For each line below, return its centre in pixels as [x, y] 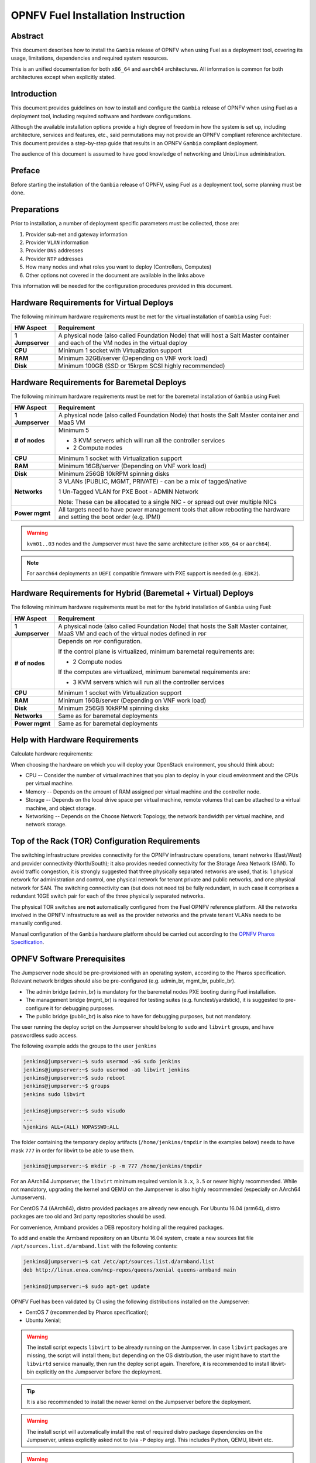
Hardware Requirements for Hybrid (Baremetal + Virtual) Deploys [132, 593]
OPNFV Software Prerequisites [68, 959]
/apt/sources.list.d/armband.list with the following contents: [94, 1246]
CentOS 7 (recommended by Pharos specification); [87, 1312]
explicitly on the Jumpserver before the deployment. [99, 1372]
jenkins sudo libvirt [54, 1094]
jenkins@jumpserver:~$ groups [66, 1086]
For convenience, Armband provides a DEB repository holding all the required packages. [117, 1227]
